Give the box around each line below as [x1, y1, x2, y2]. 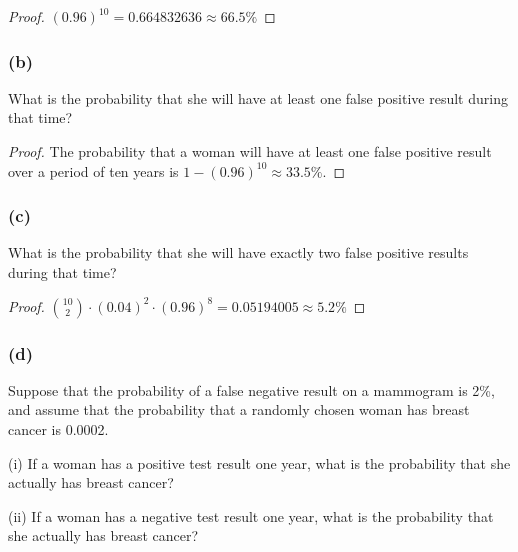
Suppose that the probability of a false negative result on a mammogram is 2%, [8, 379, 495, 400]
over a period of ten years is [8, 160, 179, 181]
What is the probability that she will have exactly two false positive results [8, 242, 469, 263]
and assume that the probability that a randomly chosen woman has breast [8, 399, 470, 420]
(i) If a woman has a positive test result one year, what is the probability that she [8, 452, 511, 473]
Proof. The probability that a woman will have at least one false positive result [8, 141, 492, 161]
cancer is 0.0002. [8, 419, 109, 439]
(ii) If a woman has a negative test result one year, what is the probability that [8, 505, 494, 526]
